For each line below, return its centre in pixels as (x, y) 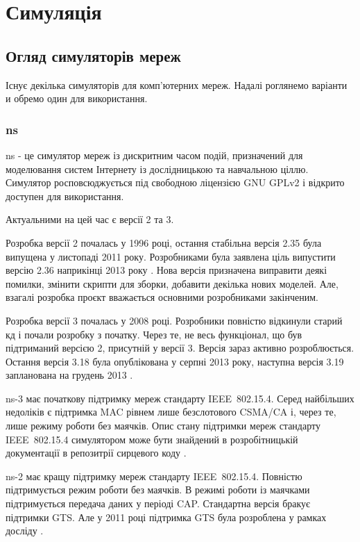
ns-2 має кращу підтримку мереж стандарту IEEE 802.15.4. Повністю (154, 476)
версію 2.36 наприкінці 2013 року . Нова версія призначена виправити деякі (166, 270)
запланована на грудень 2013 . (69, 375)
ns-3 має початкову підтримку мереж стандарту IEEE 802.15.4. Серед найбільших (180, 398)
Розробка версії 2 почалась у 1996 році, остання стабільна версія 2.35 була (164, 242)
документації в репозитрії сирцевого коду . (96, 453)
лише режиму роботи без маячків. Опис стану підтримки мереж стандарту (163, 426)
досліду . (25, 531)
